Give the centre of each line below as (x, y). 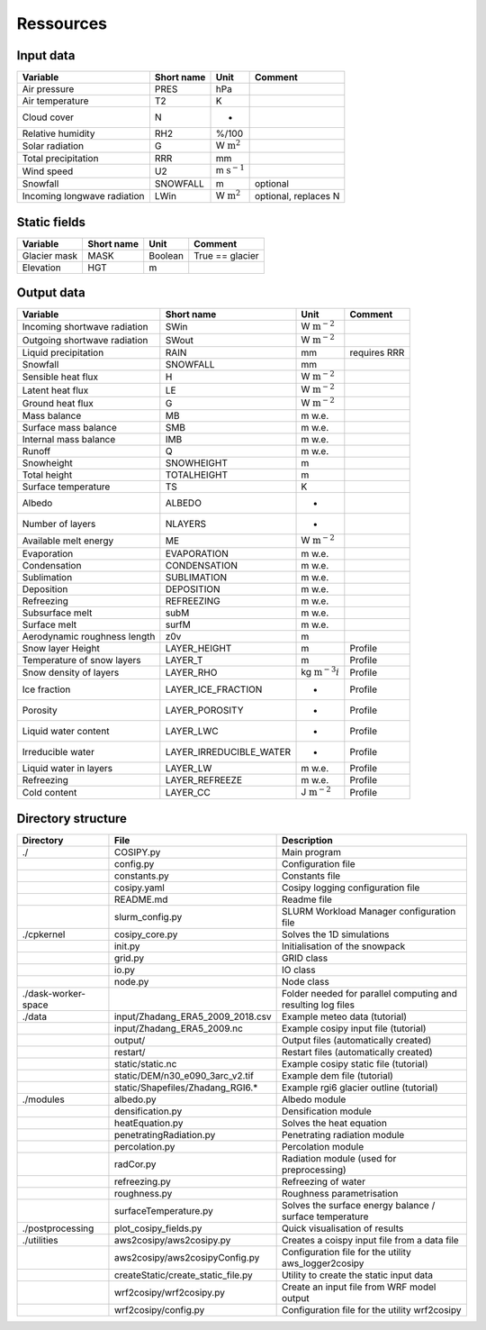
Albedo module (314, 1099)
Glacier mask (50, 255)
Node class (306, 981)
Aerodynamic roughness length (89, 636)
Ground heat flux (58, 404)
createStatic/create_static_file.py (184, 1275)
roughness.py (143, 1193)
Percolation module (323, 1146)
